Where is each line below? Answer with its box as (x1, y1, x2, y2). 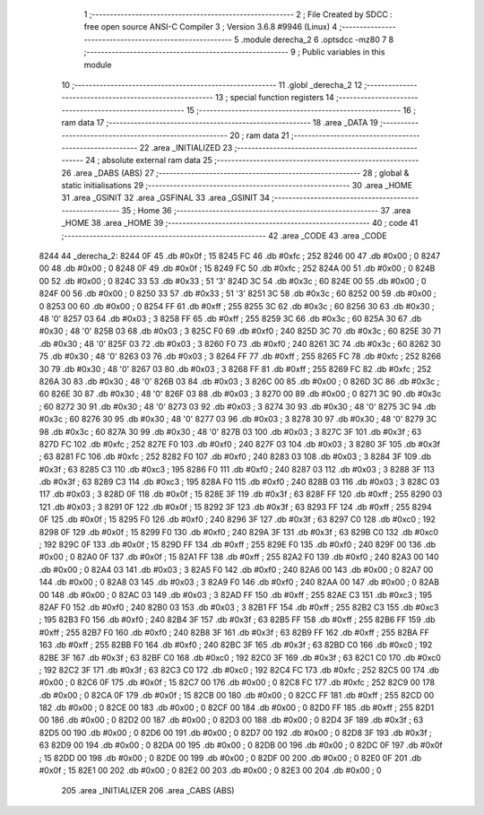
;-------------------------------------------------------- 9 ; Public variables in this (83, 47, 385, 57)
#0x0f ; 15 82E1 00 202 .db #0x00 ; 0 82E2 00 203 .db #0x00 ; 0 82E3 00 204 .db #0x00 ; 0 (39, 765, 382, 776)
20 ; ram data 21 (229, 130, 290, 141)
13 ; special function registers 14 (215, 92, 335, 103)
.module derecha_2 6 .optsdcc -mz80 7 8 (240, 34, 394, 45)
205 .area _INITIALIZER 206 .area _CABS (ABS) (61, 785, 235, 796)
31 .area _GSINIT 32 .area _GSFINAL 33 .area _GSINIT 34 (61, 193, 271, 204)
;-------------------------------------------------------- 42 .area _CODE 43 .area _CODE (61, 230, 387, 241)
